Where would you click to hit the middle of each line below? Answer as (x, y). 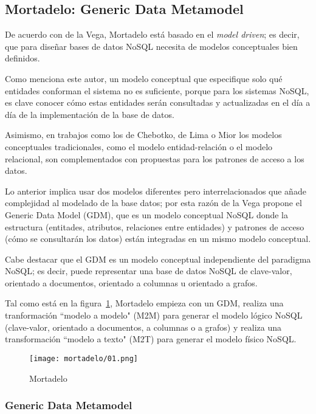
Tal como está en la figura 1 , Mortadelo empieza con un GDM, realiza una (144, 303)
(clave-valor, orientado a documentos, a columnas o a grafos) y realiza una (143, 327)
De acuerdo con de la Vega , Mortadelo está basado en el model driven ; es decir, (152, 34)
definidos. (22, 58)
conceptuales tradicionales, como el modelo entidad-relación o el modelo (139, 146)
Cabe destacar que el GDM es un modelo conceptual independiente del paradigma (158, 259)
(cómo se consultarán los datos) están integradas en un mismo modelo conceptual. (158, 239)
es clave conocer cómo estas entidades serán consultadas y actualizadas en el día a (158, 102)
